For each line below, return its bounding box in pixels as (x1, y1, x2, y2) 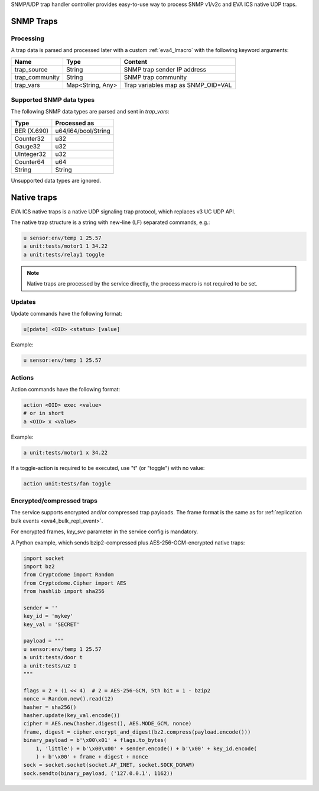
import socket (23, 555, 64, 562)
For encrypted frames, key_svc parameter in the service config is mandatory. (11, 528, 198, 535)
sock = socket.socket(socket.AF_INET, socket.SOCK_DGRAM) (23, 761, 195, 769)
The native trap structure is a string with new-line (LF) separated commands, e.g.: (11, 219, 210, 226)
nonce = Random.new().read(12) (23, 695, 115, 702)
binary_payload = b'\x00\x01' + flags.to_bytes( (23, 737, 167, 744)
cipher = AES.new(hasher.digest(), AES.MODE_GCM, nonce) (23, 720, 192, 727)
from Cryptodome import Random (23, 571, 115, 578)
